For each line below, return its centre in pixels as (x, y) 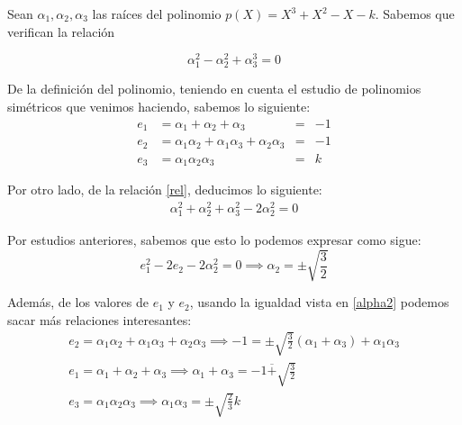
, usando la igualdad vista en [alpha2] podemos (319, 302)
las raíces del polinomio (157, 14)
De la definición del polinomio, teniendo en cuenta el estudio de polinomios (214, 89)
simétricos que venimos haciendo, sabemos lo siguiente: (159, 107)
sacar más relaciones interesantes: (100, 319)
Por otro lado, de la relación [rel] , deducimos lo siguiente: (165, 190)
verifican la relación (61, 31)
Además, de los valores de (78, 302)
